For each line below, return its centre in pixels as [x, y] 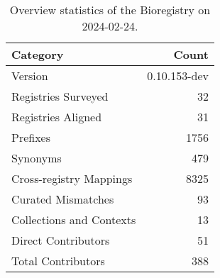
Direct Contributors [61, 240]
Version [30, 76]
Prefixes [31, 137]
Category [38, 54]
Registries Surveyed [60, 96]
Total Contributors [58, 261]
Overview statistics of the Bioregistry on [110, 10]
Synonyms [37, 158]
